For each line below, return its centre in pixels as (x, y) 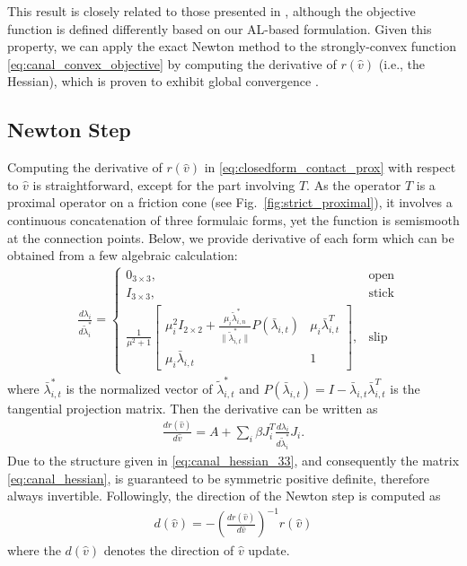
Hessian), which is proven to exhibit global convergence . (163, 81)
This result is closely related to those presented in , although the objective (211, 11)
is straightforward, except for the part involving (164, 184)
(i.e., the (402, 63)
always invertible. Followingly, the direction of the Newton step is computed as (224, 496)
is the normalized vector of (139, 388)
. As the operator (354, 184)
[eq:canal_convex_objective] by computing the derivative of (172, 63)
